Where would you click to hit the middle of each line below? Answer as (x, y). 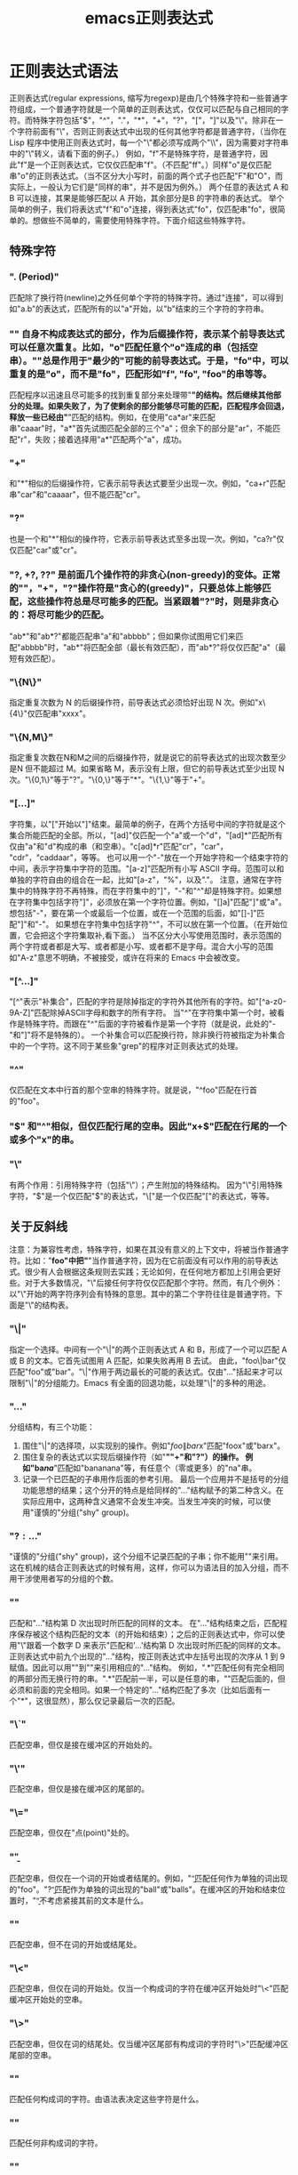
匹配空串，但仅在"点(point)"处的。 (72, 1833)
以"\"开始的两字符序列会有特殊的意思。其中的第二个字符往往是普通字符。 (142, 1294)
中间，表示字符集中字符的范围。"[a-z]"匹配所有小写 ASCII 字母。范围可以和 (147, 868)
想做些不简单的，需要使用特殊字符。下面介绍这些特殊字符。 (141, 220)
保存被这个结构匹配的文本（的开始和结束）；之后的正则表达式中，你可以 (147, 1634)
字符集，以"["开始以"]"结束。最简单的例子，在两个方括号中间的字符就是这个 (148, 824)
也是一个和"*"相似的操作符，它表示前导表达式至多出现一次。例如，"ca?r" (143, 538)
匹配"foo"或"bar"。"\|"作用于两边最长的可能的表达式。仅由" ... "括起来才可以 (146, 1372)
